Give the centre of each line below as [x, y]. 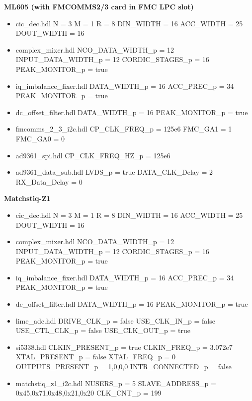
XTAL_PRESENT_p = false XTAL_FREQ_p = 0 [95, 357]
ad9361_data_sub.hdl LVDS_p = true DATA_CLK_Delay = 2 [114, 172]
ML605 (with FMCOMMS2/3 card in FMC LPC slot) [99, 6]
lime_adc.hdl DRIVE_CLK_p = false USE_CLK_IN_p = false [115, 320]
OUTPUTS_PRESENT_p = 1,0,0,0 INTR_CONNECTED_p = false [124, 367]
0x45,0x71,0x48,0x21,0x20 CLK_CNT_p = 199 [88, 393]
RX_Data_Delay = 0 [49, 181]
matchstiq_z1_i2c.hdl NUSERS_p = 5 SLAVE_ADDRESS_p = [116, 383]
